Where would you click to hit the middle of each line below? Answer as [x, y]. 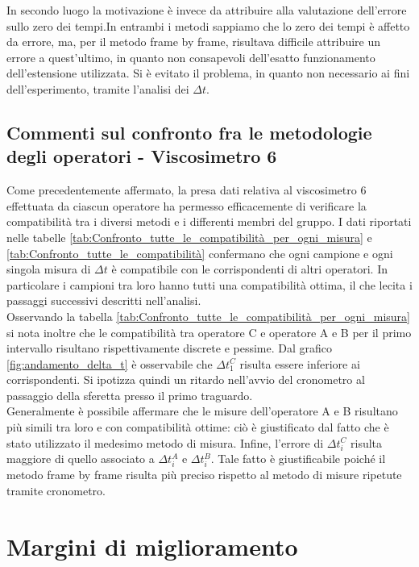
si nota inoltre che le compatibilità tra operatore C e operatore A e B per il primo [209, 332]
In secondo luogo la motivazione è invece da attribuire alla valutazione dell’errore [207, 10]
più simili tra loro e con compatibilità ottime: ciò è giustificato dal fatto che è [198, 427]
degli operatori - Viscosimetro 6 [142, 156]
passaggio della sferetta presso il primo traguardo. [130, 395]
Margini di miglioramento [152, 546]
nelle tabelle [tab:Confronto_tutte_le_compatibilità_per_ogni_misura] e [189, 237]
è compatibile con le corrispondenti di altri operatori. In [250, 269]
